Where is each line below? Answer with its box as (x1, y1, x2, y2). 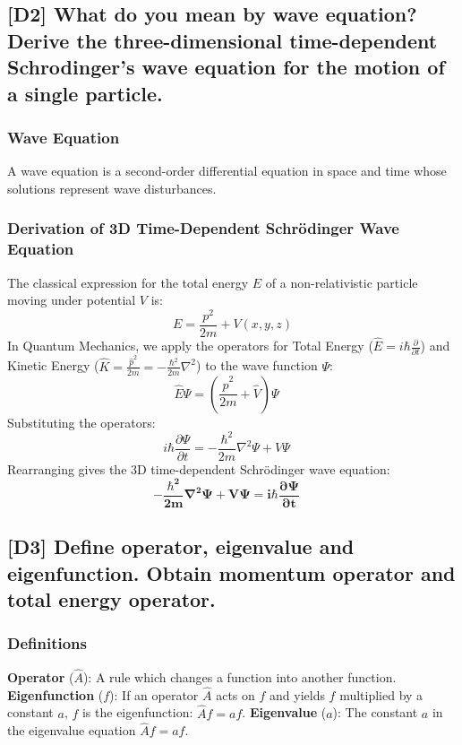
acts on (216, 685, 255, 704)
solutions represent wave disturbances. (7, 178, 217, 197)
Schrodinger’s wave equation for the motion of (7, 53, 445, 81)
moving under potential (7, 290, 136, 309)
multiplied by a (339, 685, 423, 704)
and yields (269, 685, 325, 704)
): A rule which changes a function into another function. (82, 667, 397, 686)
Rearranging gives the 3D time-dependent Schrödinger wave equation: (7, 459, 390, 478)
